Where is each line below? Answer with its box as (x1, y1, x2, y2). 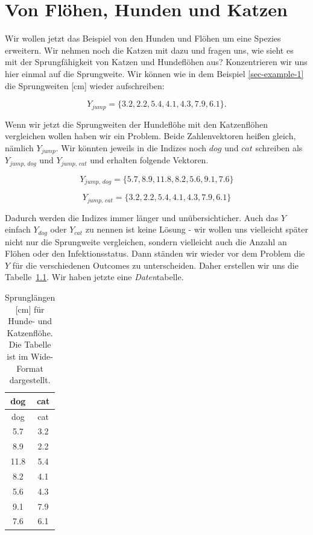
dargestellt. (9, 374, 51, 386)
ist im (7, 349, 28, 362)
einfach (5, 223, 31, 236)
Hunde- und (8, 314, 52, 327)
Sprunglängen (5, 290, 55, 303)
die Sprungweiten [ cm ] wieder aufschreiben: (5, 79, 165, 92)
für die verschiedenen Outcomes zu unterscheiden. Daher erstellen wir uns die (12, 258, 299, 271)
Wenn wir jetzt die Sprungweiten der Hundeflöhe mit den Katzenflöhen (5, 117, 268, 130)
